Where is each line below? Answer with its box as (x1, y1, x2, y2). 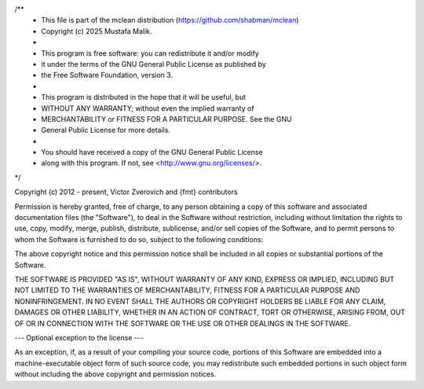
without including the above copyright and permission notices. (14, 369, 217, 379)
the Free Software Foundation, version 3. (41, 71, 173, 80)
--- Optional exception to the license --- (14, 332, 144, 342)
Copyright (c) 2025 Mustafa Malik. (41, 26, 152, 35)
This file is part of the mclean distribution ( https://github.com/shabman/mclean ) (41, 16, 299, 25)
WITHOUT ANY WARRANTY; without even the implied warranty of (41, 103, 254, 113)
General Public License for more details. (41, 126, 170, 135)
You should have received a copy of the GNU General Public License (41, 148, 263, 157)
